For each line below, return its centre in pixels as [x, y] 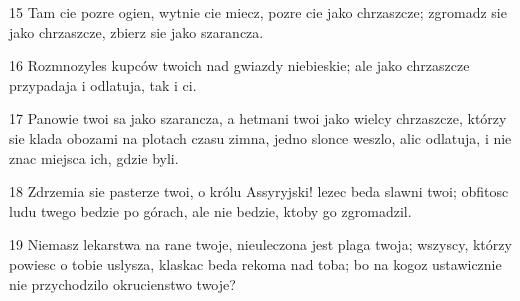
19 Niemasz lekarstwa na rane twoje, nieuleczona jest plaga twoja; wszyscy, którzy [260, 244]
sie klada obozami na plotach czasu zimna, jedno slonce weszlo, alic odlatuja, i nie [260, 137]
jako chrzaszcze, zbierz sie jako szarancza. [136, 31]
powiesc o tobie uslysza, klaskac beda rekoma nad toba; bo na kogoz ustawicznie [255, 263]
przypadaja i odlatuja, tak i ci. [103, 84]
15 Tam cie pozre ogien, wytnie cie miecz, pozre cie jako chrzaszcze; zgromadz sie [258, 12]
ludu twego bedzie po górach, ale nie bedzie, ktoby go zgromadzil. [210, 210]
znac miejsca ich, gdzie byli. [94, 157]
